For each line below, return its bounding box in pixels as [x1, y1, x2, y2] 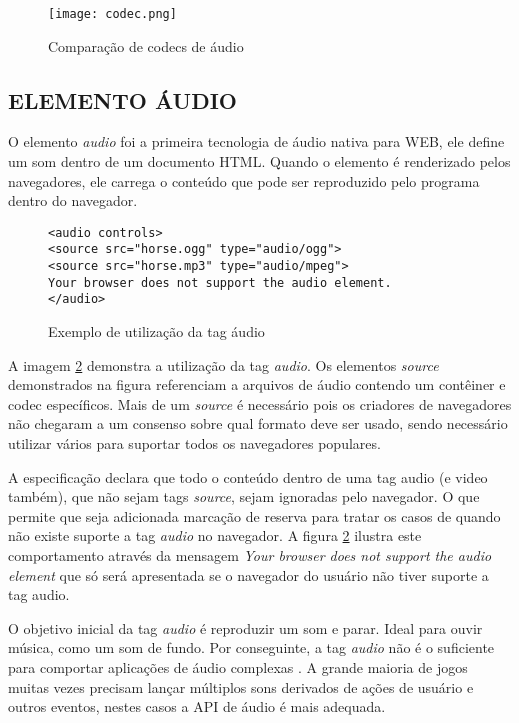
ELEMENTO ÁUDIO [8, 84, 237, 115]
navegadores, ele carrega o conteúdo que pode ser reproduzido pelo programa [8, 170, 480, 191]
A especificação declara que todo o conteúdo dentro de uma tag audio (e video [8, 466, 488, 487]
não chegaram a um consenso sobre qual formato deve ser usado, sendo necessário [8, 413, 508, 434]
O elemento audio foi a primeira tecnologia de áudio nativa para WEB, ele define [8, 131, 505, 152]
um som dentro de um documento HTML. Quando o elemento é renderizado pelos [8, 151, 511, 172]
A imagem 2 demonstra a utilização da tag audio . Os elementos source [8, 354, 439, 375]
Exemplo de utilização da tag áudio [48, 321, 265, 342]
